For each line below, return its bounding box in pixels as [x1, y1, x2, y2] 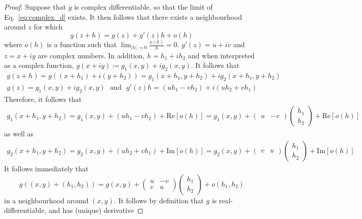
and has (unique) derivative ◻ [48, 205, 143, 215]
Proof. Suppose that [4, 2, 66, 12]
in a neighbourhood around [4, 195, 89, 205]
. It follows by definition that [114, 195, 204, 205]
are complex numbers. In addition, [38, 50, 145, 60]
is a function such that [47, 39, 117, 50]
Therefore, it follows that [4, 93, 82, 104]
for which [33, 21, 63, 32]
